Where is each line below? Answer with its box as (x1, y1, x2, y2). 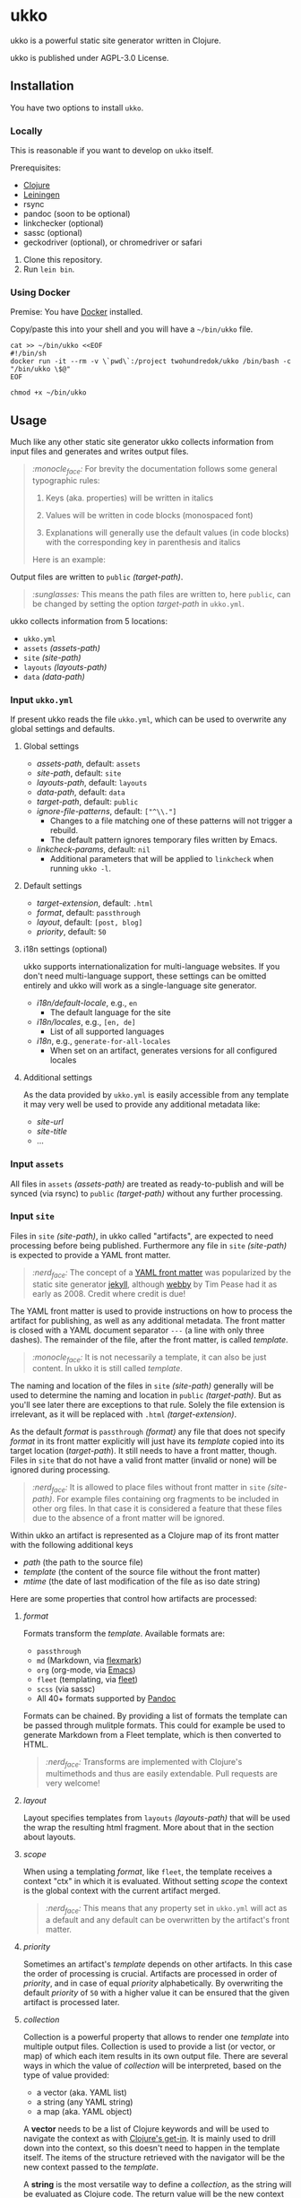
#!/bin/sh (10, 349, 47, 359)
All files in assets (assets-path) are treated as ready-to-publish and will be (10, 1178, 285, 1189)
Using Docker (10, 286, 71, 299)
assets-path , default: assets (36, 759, 142, 769)
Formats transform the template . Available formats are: (22, 1629, 226, 1639)
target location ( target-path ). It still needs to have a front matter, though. (10, 1446, 277, 1456)
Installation (10, 78, 74, 94)
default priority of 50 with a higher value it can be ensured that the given (22, 1987, 290, 1998)
